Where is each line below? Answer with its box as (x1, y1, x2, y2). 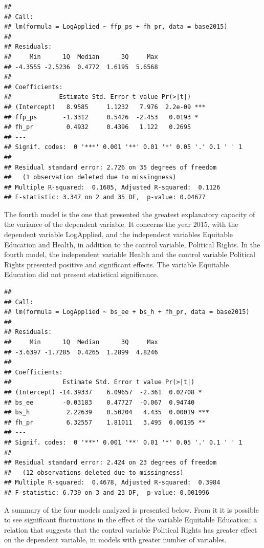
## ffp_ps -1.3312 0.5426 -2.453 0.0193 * (4, 113, 199, 121)
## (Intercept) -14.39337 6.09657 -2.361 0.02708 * (4, 388, 202, 396)
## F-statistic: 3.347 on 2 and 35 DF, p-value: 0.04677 (4, 194, 206, 201)
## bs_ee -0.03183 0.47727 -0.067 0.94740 (4, 398, 195, 406)
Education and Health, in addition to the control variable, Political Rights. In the (4, 239, 260, 249)
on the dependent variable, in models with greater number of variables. (4, 534, 227, 545)
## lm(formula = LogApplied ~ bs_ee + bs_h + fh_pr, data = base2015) (4, 308, 250, 316)
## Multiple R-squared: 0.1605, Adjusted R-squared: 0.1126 (4, 183, 221, 191)
